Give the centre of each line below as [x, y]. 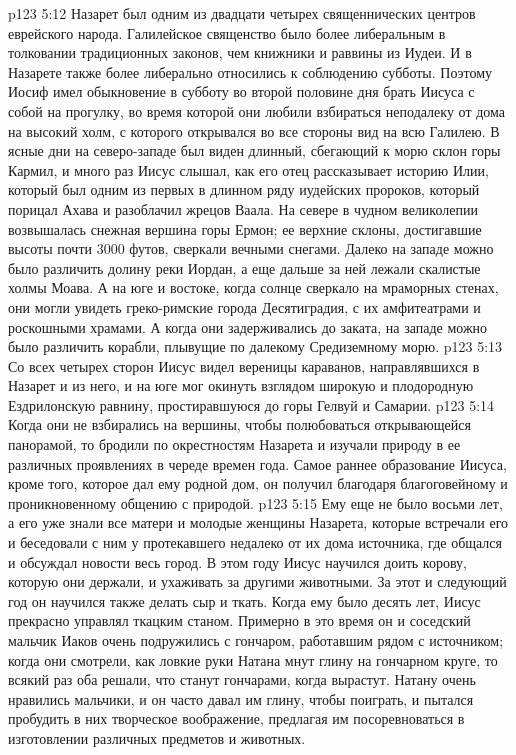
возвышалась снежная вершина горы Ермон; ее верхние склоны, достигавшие [245, 228]
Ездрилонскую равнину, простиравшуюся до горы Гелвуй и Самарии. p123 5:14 [251, 404]
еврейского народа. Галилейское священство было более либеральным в [227, 32]
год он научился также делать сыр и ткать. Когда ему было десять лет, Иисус [244, 600]
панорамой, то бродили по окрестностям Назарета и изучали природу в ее [234, 444]
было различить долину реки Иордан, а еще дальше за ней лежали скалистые [244, 267]
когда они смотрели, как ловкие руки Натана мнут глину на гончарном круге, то [253, 659]
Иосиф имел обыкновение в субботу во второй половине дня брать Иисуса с [241, 91]
